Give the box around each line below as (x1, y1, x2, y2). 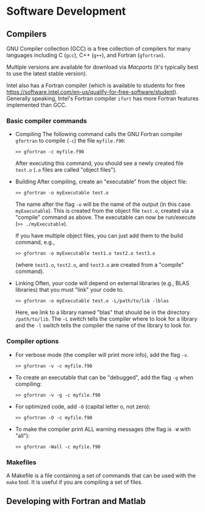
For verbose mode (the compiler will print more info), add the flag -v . (15, 351, 189, 358)
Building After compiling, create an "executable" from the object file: (15, 178, 188, 185)
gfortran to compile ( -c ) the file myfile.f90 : (15, 137, 126, 145)
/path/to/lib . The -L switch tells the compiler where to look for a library (15, 315, 198, 323)
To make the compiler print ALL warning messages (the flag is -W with (15, 425, 191, 433)
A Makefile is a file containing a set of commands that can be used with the (6, 472, 196, 479)
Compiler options (6, 337, 59, 346)
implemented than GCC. (6, 101, 67, 109)
